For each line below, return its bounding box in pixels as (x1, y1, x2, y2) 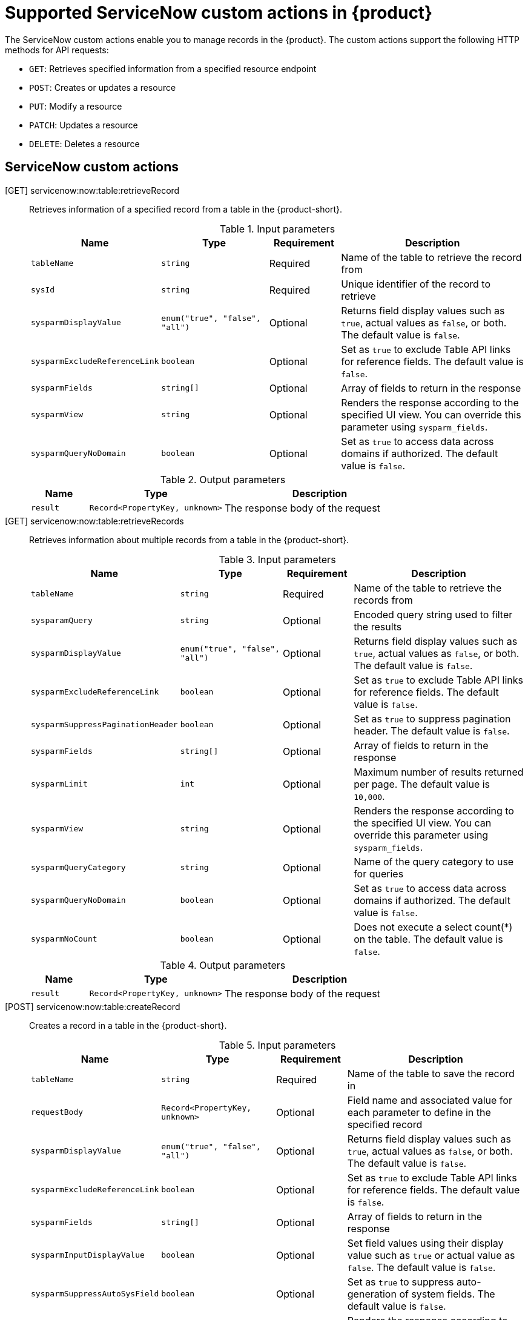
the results (354, 620, 402, 633)
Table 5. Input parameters (219, 1038, 336, 1051)
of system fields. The (399, 1287, 495, 1300)
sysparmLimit (31, 779, 88, 789)
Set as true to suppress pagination (354, 712, 511, 725)
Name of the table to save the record (347, 1067, 515, 1080)
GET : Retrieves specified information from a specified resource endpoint (29, 63, 317, 74)
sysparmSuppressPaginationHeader (31, 720, 178, 730)
